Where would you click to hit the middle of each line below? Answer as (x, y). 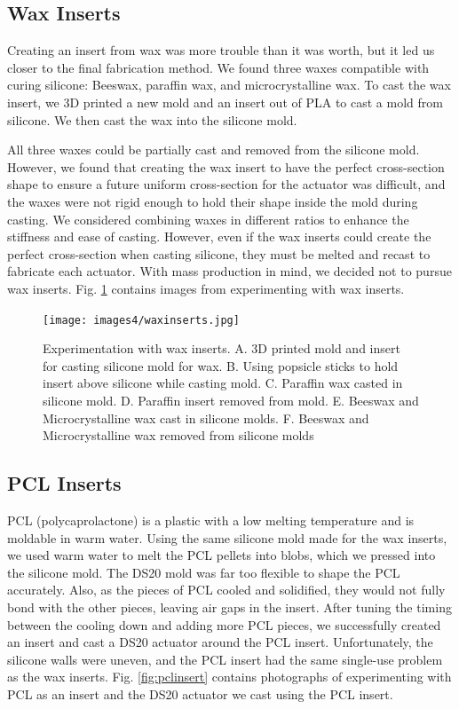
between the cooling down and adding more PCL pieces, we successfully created (224, 624)
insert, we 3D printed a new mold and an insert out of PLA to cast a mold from (225, 102)
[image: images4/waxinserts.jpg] (141, 320)
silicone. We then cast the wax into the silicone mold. (152, 119)
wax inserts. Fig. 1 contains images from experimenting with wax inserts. (206, 288)
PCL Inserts (64, 483)
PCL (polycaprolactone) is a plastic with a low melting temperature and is (211, 520)
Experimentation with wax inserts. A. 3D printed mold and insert (222, 348)
